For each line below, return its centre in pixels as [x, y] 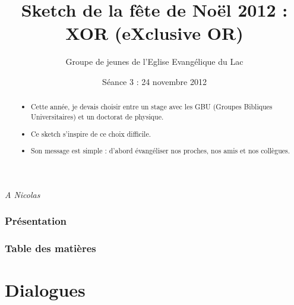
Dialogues [45, 290]
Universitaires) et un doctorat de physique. [97, 116]
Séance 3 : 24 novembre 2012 [154, 81]
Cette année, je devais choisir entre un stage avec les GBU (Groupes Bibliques [152, 107]
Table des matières [50, 248]
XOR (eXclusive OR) [154, 33]
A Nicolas [23, 194]
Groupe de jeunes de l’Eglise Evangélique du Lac [154, 62]
